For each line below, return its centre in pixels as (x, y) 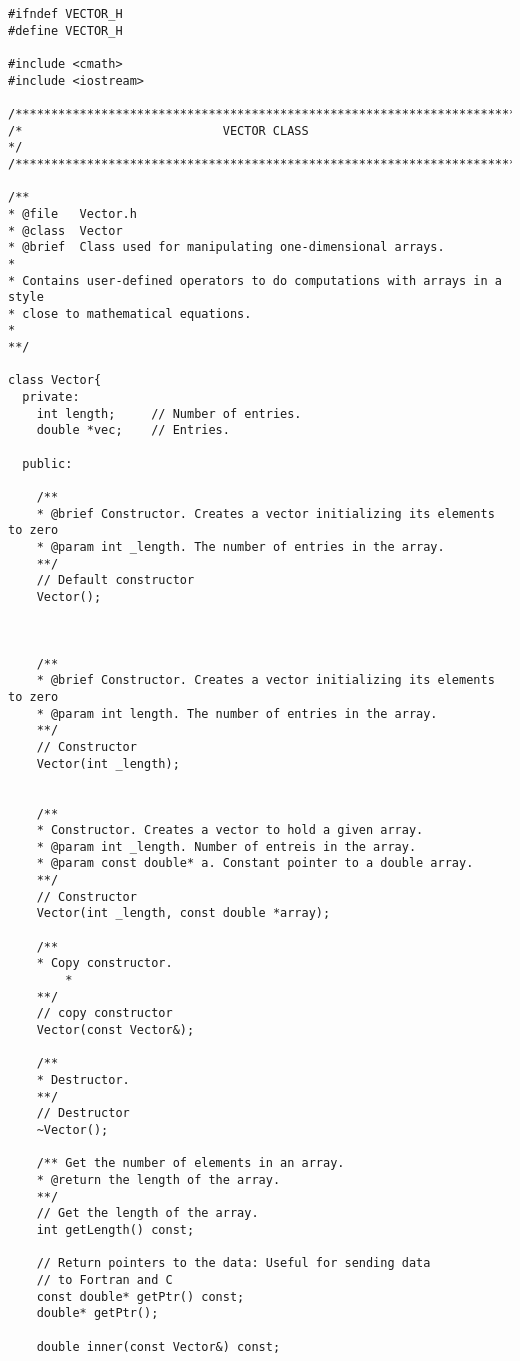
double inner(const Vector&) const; (158, 1346)
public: (47, 463)
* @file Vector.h (72, 213)
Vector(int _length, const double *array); (183, 913)
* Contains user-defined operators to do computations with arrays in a (255, 280)
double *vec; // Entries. (133, 430)
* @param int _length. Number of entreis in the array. (226, 846)
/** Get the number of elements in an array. (190, 1163)
